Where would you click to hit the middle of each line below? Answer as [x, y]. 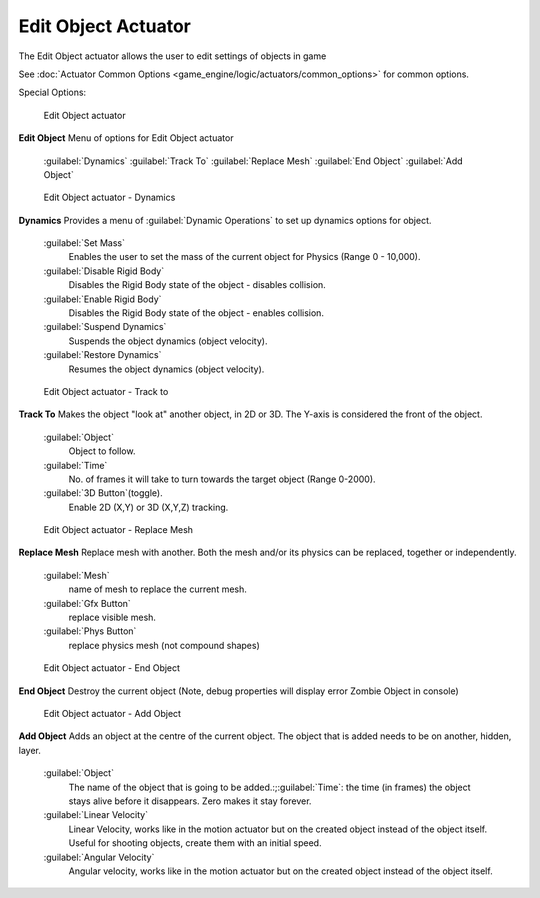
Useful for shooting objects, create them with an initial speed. [195, 843]
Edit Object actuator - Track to [106, 391]
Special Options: [52, 92]
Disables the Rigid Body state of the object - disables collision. [197, 285]
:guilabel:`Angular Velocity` [99, 857]
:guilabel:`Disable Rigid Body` [104, 271]
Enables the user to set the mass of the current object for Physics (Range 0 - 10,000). [244, 257]
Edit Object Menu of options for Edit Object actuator [126, 138]
